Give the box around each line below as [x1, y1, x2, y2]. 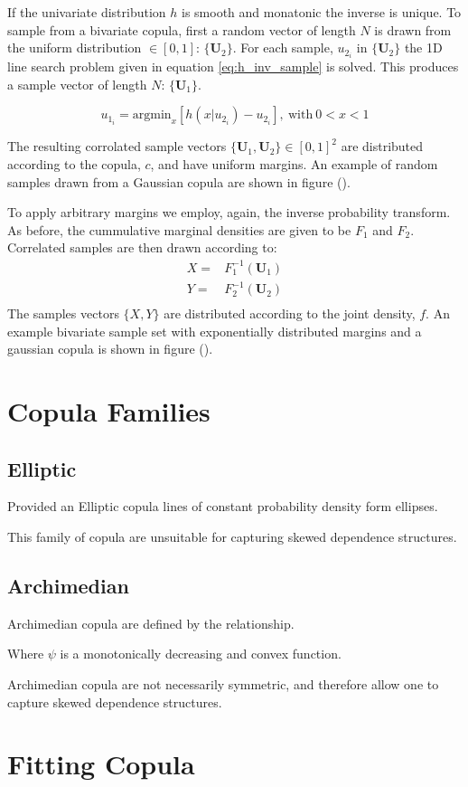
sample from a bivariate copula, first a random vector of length [7, 20, 356, 39]
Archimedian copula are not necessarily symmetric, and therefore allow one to [7, 675, 439, 694]
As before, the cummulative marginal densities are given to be [7, 220, 351, 239]
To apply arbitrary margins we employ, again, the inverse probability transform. [7, 203, 451, 222]
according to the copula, [7, 155, 141, 174]
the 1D [404, 38, 443, 57]
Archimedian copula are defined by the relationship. [7, 613, 295, 632]
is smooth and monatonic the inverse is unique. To [181, 3, 462, 21]
